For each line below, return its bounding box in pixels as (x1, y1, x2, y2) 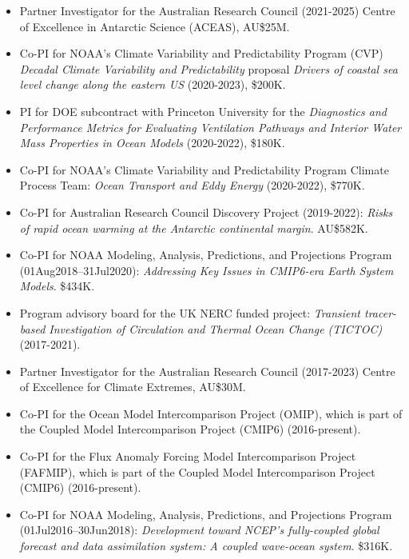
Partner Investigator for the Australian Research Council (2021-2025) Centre (19, 2, 395, 18)
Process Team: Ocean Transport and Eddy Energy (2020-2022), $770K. (19, 177, 365, 194)
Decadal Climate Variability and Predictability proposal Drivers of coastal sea (19, 60, 398, 77)
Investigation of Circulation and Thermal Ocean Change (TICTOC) (49, 320, 383, 337)
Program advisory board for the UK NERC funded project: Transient (19, 304, 361, 321)
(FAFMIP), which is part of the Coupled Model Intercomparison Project (19, 463, 375, 480)
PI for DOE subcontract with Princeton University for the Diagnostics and (19, 102, 387, 119)
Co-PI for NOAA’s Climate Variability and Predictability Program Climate (19, 161, 389, 178)
